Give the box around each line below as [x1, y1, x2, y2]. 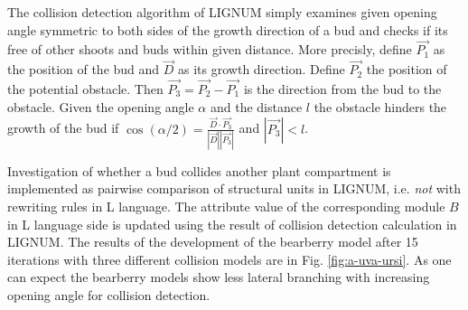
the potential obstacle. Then [7, 80, 164, 99]
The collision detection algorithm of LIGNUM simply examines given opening [7, 3, 437, 21]
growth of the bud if [7, 118, 119, 137]
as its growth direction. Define [178, 60, 345, 79]
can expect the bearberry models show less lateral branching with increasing [7, 268, 430, 287]
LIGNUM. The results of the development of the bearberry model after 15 [7, 232, 418, 251]
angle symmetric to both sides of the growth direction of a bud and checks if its [7, 20, 448, 39]
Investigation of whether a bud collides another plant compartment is [7, 161, 391, 180]
